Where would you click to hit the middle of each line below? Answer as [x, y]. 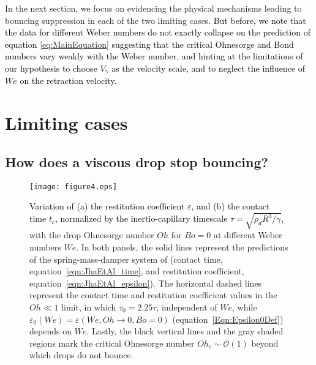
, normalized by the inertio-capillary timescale [141, 218]
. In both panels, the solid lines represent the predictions [182, 246]
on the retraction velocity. [68, 81]
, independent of [187, 307]
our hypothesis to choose [51, 68]
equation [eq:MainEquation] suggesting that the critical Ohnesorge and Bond [149, 44]
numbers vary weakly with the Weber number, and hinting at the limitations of [154, 56]
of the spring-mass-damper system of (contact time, [126, 259]
